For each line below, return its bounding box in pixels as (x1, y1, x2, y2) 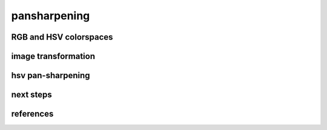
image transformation (11, 51, 95, 61)
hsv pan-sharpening (11, 70, 90, 81)
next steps (11, 90, 53, 100)
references (11, 109, 54, 119)
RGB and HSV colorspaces (11, 32, 113, 42)
